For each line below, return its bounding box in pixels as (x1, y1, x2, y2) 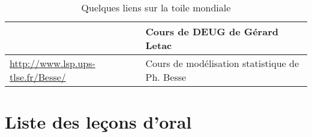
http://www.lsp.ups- (10, 56, 95, 70)
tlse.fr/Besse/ (10, 70, 66, 84)
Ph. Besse (145, 70, 187, 84)
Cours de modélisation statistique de (145, 56, 299, 70)
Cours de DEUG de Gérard (145, 25, 278, 38)
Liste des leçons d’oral (5, 109, 192, 134)
